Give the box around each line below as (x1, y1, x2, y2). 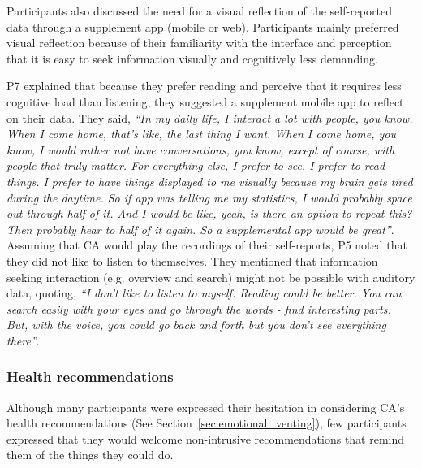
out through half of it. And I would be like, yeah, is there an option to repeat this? (6, 205, 412, 222)
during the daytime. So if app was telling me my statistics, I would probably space (6, 188, 412, 206)
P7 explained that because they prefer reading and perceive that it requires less (6, 77, 402, 94)
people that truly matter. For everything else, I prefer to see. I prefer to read (6, 157, 385, 174)
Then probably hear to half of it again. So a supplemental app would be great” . (6, 220, 394, 237)
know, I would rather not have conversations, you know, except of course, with (6, 141, 395, 158)
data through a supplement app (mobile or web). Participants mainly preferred (6, 18, 399, 35)
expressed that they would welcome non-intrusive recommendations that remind (6, 430, 405, 447)
